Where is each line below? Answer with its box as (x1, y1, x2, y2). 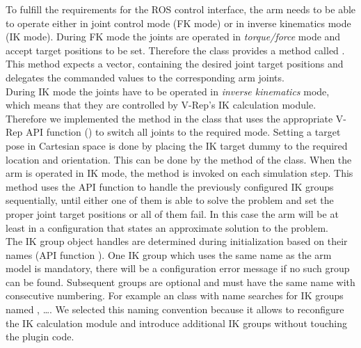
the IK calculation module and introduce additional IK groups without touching (6, 315, 348, 330)
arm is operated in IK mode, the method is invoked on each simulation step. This (6, 166, 353, 180)
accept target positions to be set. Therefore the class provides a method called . (6, 42, 345, 57)
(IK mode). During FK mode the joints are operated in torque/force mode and (6, 29, 341, 44)
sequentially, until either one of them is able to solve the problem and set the (6, 193, 334, 207)
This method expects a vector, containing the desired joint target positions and (6, 56, 344, 71)
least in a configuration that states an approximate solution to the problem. (6, 220, 329, 235)
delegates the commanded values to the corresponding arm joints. (6, 70, 284, 84)
